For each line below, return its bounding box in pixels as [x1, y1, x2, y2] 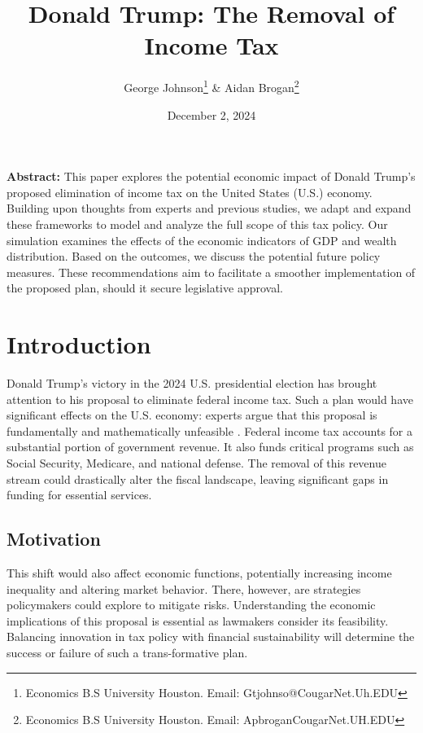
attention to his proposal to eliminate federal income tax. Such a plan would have [7, 390, 413, 407]
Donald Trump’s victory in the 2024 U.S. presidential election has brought [7, 375, 377, 392]
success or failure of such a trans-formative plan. [7, 643, 248, 661]
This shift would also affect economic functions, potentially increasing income [7, 564, 392, 581]
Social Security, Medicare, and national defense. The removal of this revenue [7, 454, 386, 471]
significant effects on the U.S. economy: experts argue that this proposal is [7, 406, 377, 424]
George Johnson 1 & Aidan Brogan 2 [124, 77, 299, 95]
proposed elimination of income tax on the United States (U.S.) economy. [7, 183, 373, 200]
